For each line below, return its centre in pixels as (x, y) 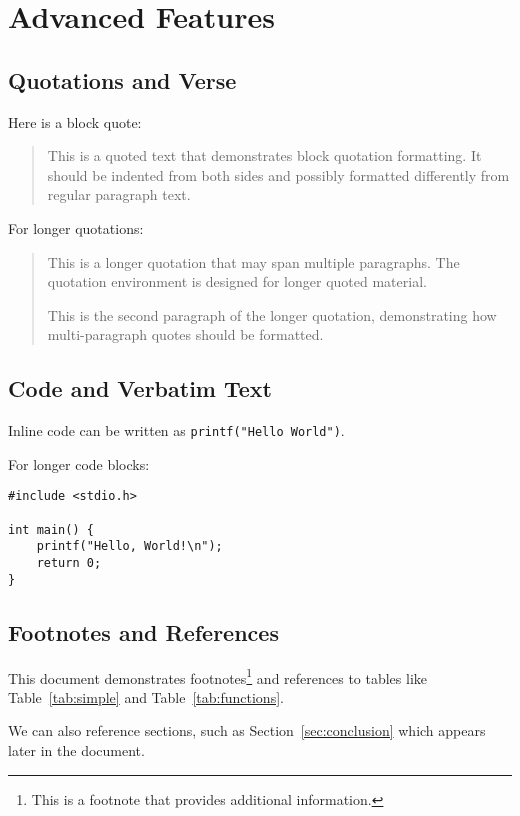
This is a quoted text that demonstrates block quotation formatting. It (264, 155)
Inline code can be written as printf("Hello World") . (176, 430)
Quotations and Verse (122, 79)
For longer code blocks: (79, 463)
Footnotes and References (143, 631)
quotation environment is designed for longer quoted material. (237, 281)
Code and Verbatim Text (140, 388)
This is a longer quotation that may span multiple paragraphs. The (253, 261)
